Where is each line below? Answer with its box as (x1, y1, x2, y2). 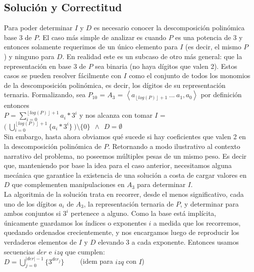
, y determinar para (180, 198, 239, 209)
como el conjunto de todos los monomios (129, 70, 251, 81)
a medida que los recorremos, (153, 217, 241, 228)
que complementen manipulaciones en (12, 179, 125, 189)
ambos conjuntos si (4, 208, 61, 218)
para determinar (137, 179, 185, 189)
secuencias (4, 246, 35, 256)
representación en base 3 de (4, 61, 86, 71)
